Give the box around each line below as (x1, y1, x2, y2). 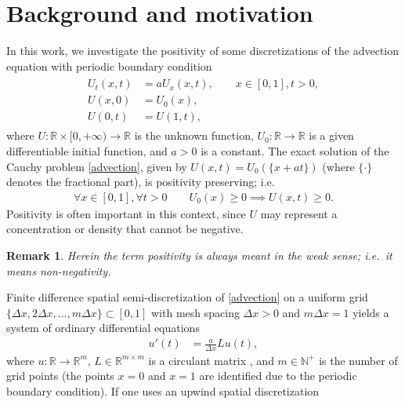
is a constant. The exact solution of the (201, 143, 389, 159)
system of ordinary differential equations (6, 319, 200, 336)
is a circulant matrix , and (148, 352, 274, 368)
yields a (353, 304, 389, 320)
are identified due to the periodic (199, 367, 357, 384)
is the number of (319, 352, 398, 368)
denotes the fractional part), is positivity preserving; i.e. (6, 173, 275, 190)
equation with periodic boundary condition (6, 57, 212, 74)
